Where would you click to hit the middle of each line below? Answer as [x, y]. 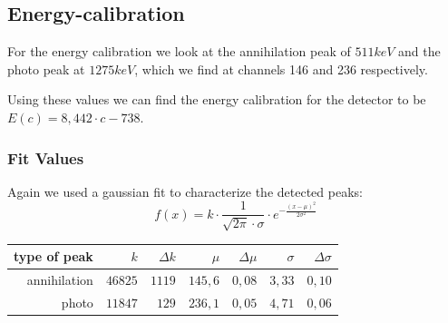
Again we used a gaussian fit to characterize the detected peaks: [185, 191]
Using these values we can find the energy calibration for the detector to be [217, 99]
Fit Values [46, 157]
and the [419, 51]
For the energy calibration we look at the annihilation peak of [179, 51]
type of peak [54, 256]
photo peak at [46, 69]
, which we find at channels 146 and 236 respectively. [281, 69]
